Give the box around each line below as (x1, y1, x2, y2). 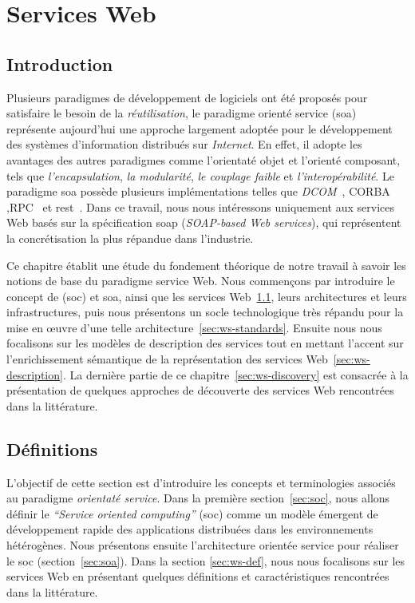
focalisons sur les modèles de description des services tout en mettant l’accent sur (6, 335, 404, 351)
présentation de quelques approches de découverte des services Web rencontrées (6, 382, 394, 399)
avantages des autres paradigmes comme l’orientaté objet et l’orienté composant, (6, 151, 401, 168)
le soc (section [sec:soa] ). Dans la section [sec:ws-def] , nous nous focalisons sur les (6, 552, 405, 569)
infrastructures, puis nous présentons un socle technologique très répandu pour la (6, 303, 404, 320)
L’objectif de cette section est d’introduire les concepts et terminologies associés (6, 474, 396, 490)
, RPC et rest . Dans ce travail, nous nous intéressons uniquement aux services (6, 198, 394, 215)
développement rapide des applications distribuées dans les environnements (6, 521, 373, 538)
